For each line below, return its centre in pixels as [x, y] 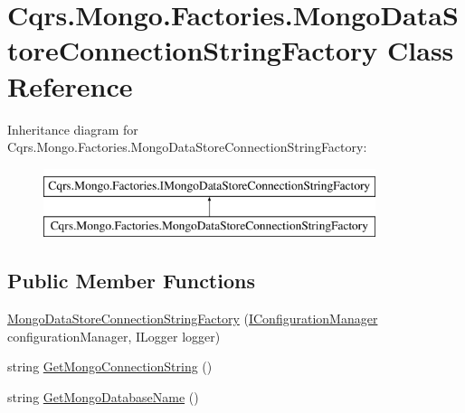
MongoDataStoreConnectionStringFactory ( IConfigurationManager [193, 319]
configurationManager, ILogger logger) [114, 336]
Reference [70, 85]
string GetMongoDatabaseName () [103, 396]
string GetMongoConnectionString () [110, 366]
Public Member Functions [131, 281]
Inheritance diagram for [73, 129]
